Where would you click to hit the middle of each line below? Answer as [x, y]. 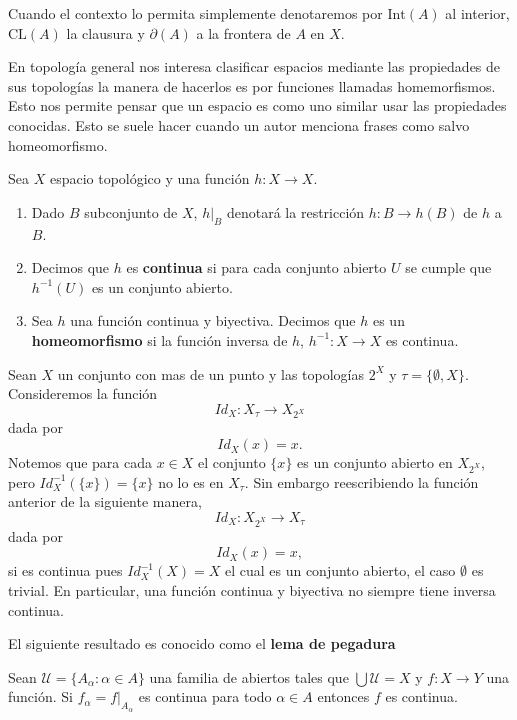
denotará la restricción [295, 211]
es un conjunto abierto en [375, 462]
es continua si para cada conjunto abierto [256, 267]
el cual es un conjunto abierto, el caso [340, 570]
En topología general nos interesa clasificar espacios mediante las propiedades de [254, 66]
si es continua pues [65, 570]
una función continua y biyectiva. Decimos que [213, 320]
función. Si [40, 696]
